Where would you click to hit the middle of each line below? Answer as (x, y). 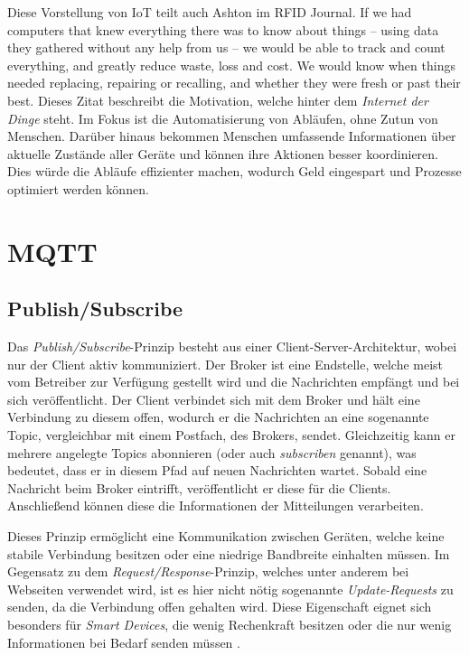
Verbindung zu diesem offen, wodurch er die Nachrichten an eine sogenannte (218, 417)
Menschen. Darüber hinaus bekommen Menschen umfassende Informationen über (232, 136)
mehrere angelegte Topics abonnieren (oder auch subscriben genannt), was (212, 452)
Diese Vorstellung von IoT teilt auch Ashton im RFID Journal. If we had (210, 12)
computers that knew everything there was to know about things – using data (223, 29)
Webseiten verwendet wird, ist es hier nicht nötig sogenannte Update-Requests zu (230, 589)
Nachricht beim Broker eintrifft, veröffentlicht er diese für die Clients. (199, 487)
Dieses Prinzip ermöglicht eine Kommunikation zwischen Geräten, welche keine (226, 536)
